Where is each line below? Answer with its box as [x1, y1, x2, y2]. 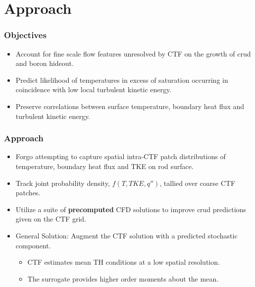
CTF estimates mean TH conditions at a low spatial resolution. [27, 257, 220, 267]
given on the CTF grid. [15, 214, 86, 224]
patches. [15, 187, 41, 198]
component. [15, 240, 51, 250]
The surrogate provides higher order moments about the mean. [27, 273, 219, 284]
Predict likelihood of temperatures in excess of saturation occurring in [15, 74, 228, 85]
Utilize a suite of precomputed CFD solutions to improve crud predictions [15, 204, 246, 214]
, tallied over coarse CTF [159, 177, 236, 188]
